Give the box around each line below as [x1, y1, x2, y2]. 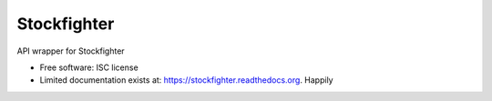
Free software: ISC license [39, 62, 138, 73]
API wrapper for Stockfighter [16, 45, 125, 56]
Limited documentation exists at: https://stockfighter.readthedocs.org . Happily [39, 75, 333, 86]
